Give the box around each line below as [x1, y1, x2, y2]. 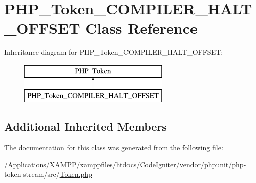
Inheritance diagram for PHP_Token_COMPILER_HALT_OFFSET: [4, 47, 223, 57]
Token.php [59, 169, 92, 179]
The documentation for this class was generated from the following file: [4, 142, 223, 153]
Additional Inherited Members [4, 119, 167, 134]
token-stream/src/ [4, 169, 60, 179]
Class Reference [85, 18, 198, 38]
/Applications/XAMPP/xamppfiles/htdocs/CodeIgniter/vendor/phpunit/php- [4, 159, 246, 169]
